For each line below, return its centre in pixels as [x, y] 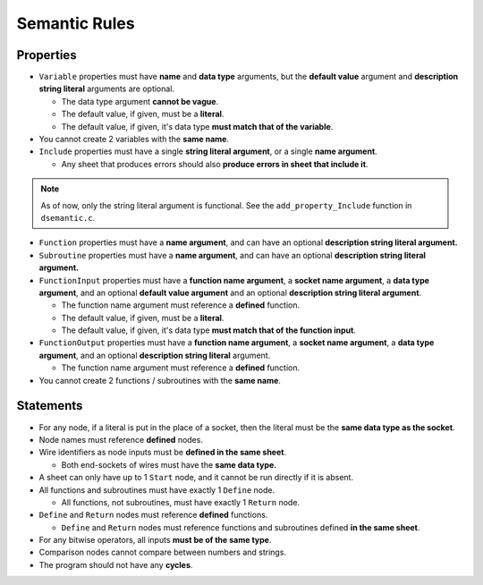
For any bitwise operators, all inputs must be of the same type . [155, 540]
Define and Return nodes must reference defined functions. [153, 515]
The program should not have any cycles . [116, 564]
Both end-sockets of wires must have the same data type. [169, 464]
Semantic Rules [76, 23]
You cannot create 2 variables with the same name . [134, 140]
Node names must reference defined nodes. [121, 439]
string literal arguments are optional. [106, 89]
